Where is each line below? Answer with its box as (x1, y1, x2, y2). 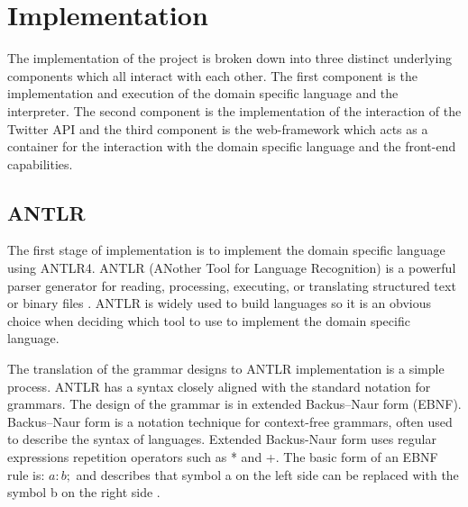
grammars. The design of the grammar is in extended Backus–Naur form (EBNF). (7, 394, 462, 413)
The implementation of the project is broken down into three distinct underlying (7, 49, 453, 68)
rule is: (7, 465, 45, 484)
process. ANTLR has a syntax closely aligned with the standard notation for (7, 376, 431, 395)
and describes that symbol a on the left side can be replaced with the (76, 465, 459, 484)
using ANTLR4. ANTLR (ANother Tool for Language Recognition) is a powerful (7, 258, 456, 277)
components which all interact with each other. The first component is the (7, 66, 418, 85)
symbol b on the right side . (7, 483, 161, 502)
